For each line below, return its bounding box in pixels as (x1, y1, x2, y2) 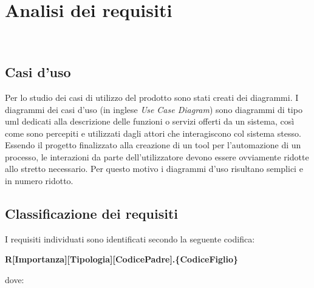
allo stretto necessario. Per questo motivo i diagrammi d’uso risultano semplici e (5, 162, 303, 175)
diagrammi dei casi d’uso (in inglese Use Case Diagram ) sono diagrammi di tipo (5, 103, 302, 115)
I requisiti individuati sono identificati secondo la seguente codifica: (5, 232, 255, 245)
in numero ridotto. (5, 174, 73, 187)
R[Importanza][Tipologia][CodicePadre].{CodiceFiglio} (5, 253, 239, 266)
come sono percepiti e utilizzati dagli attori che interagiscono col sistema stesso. (5, 126, 301, 139)
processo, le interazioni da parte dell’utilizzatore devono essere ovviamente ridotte (5, 150, 309, 163)
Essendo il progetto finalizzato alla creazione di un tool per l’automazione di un (5, 139, 301, 151)
